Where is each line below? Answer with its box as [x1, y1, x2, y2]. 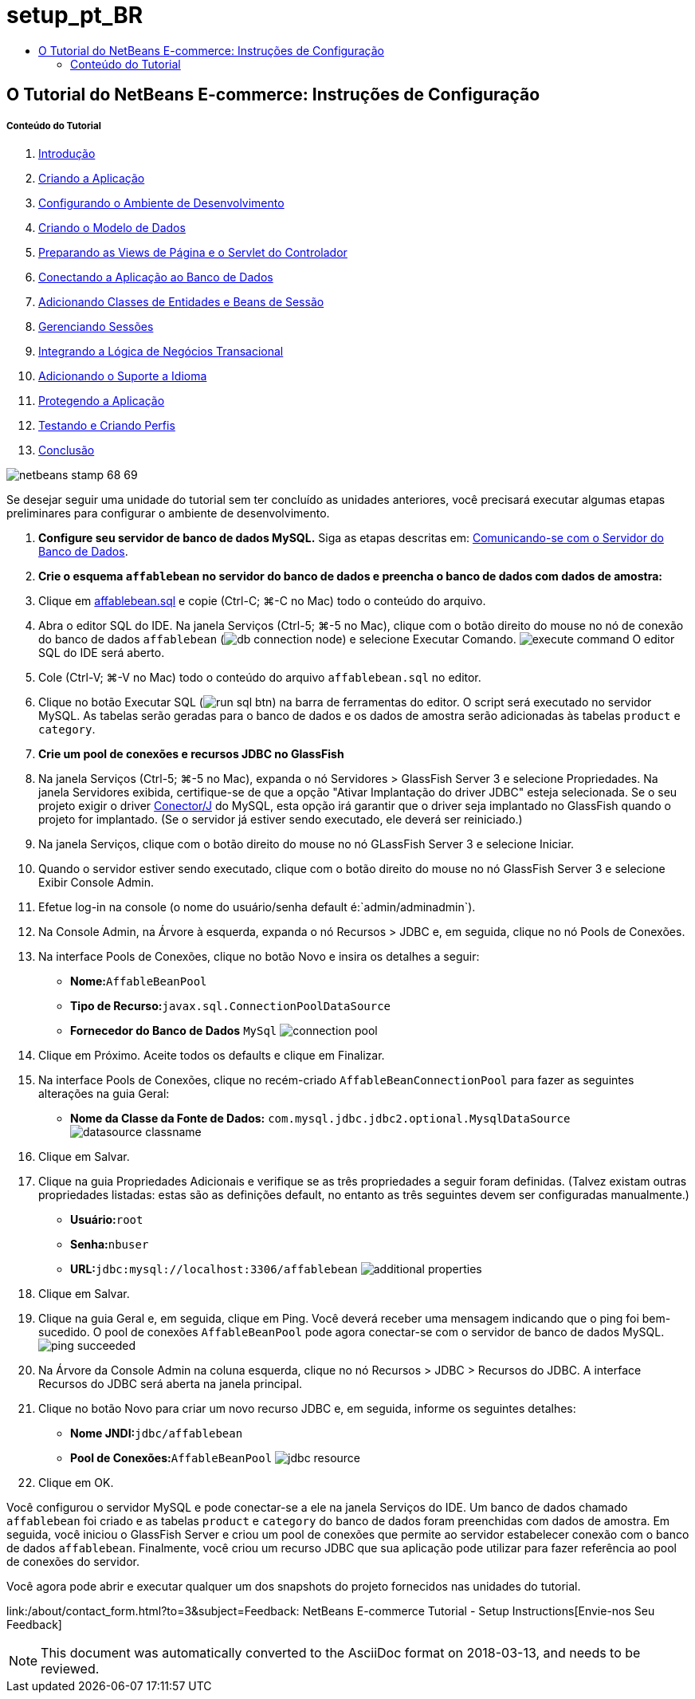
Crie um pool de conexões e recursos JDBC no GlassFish [38, 746, 344, 761]
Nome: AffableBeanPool [70, 973, 207, 988]
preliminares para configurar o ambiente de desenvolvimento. [6, 505, 330, 520]
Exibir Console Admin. [38, 875, 154, 889]
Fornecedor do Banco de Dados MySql [70, 1023, 277, 1037]
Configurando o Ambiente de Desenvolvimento [38, 195, 285, 210]
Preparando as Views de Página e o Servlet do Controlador [38, 245, 347, 259]
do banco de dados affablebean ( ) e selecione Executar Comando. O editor [38, 631, 675, 646]
